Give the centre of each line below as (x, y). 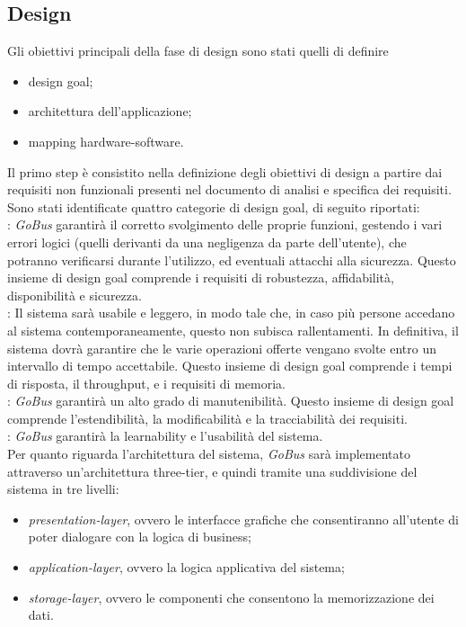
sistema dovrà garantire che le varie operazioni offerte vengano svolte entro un (222, 348)
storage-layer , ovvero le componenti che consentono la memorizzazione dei (231, 597)
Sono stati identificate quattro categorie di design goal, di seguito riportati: (214, 206)
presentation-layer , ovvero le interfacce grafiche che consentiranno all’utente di (243, 519)
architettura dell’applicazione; (110, 111)
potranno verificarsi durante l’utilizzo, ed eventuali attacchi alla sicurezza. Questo (232, 260)
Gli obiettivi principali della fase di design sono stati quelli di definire (198, 51)
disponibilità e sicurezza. (75, 295)
